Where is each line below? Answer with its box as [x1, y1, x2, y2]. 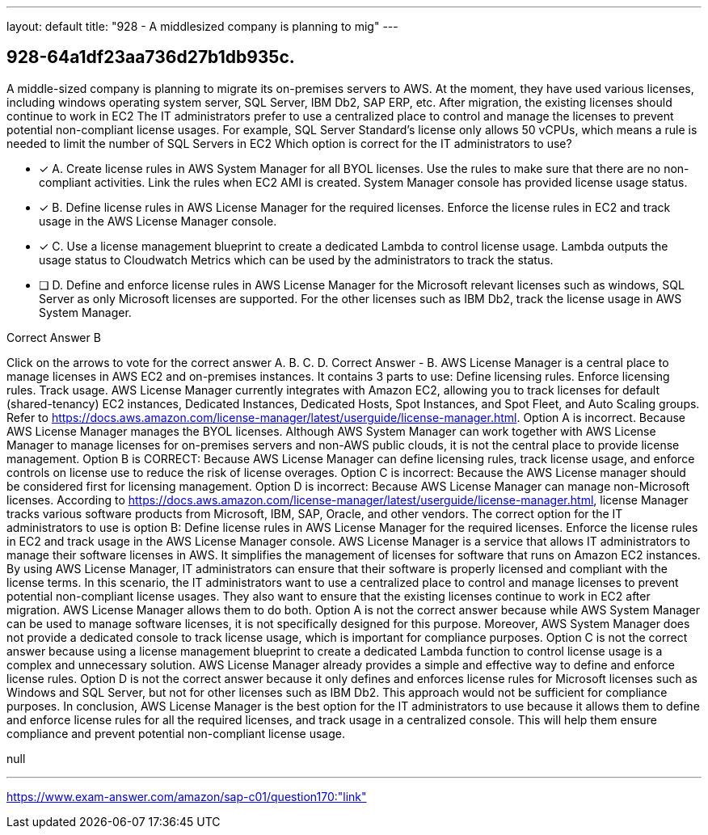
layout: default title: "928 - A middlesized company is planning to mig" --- [6, 19, 398, 33]
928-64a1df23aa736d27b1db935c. [6, 47, 295, 68]
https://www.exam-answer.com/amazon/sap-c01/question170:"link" [6, 789, 367, 803]
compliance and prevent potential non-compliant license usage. [6, 726, 345, 740]
